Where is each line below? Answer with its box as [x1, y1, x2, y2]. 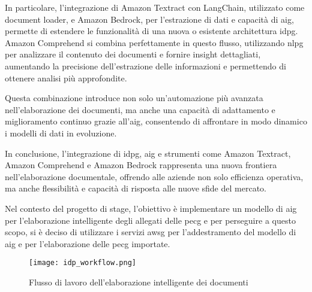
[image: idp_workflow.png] [29, 258, 136, 267]
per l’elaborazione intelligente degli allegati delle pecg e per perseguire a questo [5, 214, 296, 226]
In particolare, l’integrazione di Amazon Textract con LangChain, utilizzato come [5, 1, 305, 13]
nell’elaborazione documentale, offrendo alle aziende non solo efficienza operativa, [5, 170, 304, 182]
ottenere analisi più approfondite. [5, 71, 127, 84]
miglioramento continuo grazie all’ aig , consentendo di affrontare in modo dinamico [5, 115, 307, 127]
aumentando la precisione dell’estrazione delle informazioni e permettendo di [5, 59, 286, 72]
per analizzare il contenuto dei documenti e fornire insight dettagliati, [5, 48, 261, 60]
